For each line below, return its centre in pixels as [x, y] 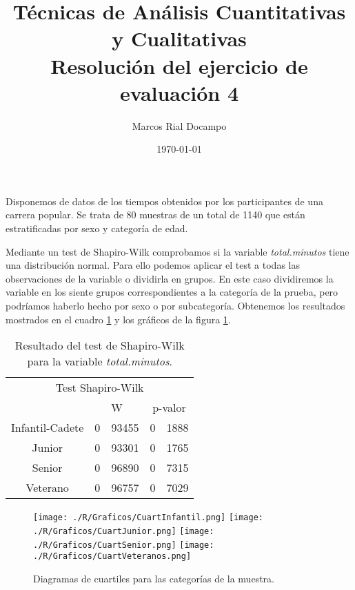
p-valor [169, 408]
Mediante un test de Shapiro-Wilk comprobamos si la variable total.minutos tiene [177, 251]
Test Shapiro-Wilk [100, 388]
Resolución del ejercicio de [179, 65]
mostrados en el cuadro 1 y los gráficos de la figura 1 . [118, 319]
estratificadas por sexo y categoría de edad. [97, 228]
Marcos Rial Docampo [179, 125]
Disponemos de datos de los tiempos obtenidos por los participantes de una [164, 201]
